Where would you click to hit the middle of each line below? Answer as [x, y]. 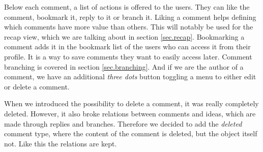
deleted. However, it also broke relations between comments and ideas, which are [130, 113]
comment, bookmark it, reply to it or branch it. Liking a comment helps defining [130, 17]
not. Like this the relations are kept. [61, 143]
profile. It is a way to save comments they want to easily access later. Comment [128, 56]
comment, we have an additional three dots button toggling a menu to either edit [130, 77]
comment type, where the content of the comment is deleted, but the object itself [131, 133]
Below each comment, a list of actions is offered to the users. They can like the [127, 7]
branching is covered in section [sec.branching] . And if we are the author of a [124, 66]
